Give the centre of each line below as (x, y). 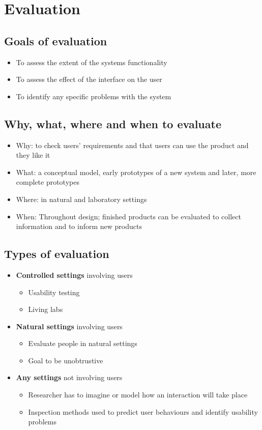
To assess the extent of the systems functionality (92, 62)
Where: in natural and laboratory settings (81, 199)
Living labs (46, 309)
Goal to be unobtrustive (66, 360)
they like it (33, 155)
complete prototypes (48, 182)
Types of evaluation (57, 254)
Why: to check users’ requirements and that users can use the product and (132, 145)
